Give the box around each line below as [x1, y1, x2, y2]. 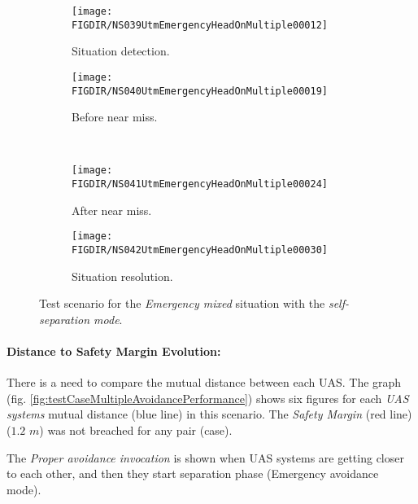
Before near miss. [72, 108, 158, 125]
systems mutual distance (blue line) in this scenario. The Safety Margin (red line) [7, 405, 412, 423]
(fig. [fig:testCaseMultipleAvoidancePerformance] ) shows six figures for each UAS [7, 389, 409, 406]
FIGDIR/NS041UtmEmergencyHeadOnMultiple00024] [72, 178, 328, 191]
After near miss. [72, 201, 152, 218]
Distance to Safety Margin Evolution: [7, 343, 221, 359]
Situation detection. [72, 42, 170, 59]
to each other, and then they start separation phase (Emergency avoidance [7, 465, 379, 482]
